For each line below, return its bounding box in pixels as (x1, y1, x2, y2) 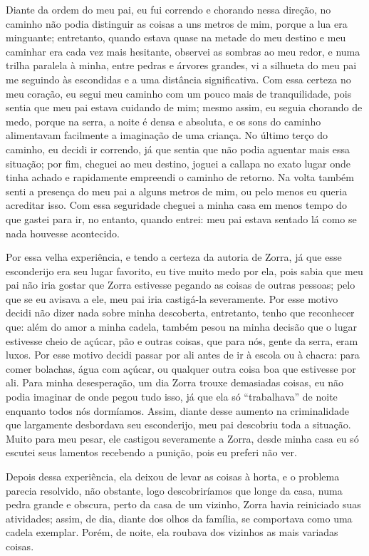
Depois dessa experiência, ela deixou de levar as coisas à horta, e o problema (6, 469, 340, 483)
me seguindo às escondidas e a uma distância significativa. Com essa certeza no (6, 71, 351, 86)
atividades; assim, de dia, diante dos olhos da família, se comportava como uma (6, 510, 353, 525)
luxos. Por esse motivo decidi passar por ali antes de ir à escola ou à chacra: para (6, 347, 360, 362)
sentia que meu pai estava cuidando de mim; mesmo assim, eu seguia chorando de (6, 100, 363, 115)
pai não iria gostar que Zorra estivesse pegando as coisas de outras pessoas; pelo (6, 277, 355, 292)
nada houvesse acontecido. (6, 225, 120, 240)
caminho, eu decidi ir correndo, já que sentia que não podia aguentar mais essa (6, 141, 350, 156)
